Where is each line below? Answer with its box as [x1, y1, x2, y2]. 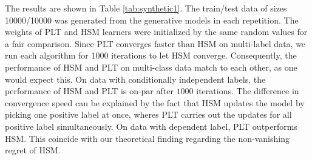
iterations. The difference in [196, 85, 299, 97]
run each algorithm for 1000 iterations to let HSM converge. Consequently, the [5, 49, 297, 62]
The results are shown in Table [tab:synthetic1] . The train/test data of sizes [5, 2, 287, 14]
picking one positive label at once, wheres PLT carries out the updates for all [5, 108, 292, 121]
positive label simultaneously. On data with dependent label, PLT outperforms [5, 120, 297, 132]
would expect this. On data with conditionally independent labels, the [5, 72, 266, 85]
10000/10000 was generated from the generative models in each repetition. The [5, 13, 299, 26]
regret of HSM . [5, 144, 61, 156]
